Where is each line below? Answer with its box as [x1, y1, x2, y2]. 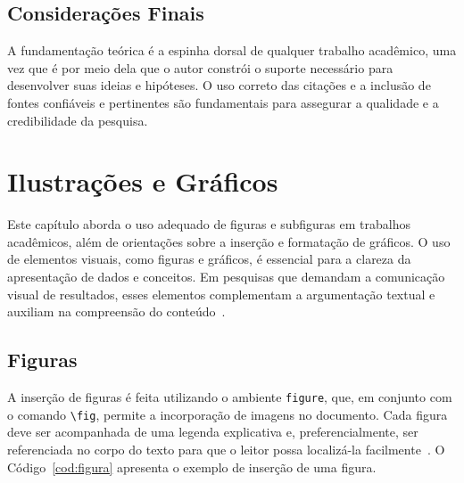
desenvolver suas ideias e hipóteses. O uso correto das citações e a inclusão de [7, 76, 431, 94]
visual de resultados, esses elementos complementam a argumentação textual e [7, 284, 435, 303]
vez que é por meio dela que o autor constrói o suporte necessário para [7, 58, 394, 77]
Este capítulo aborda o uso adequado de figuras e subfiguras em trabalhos [7, 215, 410, 233]
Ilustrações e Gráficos [7, 163, 278, 200]
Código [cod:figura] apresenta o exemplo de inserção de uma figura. [7, 457, 377, 476]
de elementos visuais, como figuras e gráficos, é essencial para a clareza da [7, 250, 411, 268]
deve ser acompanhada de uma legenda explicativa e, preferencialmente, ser [7, 422, 418, 441]
